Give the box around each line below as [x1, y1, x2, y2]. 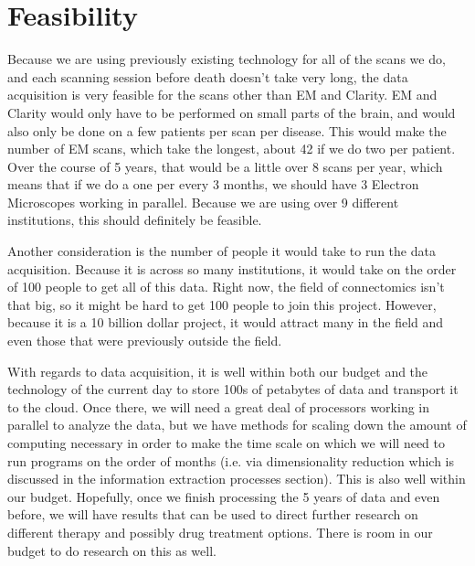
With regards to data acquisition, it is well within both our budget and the [7, 361, 428, 380]
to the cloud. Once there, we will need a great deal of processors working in [7, 397, 429, 416]
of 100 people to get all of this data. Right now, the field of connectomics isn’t [7, 277, 445, 296]
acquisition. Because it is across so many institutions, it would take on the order [7, 259, 457, 278]
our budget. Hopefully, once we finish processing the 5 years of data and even [7, 486, 440, 506]
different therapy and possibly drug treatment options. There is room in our [7, 522, 433, 541]
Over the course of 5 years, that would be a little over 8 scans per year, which [7, 156, 443, 176]
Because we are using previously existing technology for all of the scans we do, [7, 49, 446, 69]
